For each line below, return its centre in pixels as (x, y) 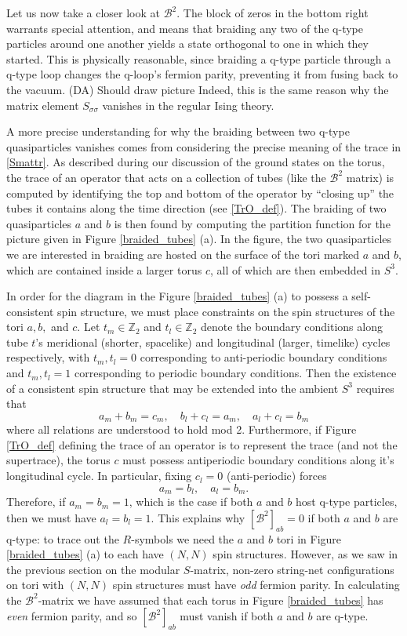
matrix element (43, 105)
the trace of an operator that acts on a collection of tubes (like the (166, 177)
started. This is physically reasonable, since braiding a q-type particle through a (199, 58)
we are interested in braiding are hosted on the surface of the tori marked (183, 254)
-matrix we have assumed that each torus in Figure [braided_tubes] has (211, 600)
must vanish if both (227, 616)
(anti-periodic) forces (276, 476)
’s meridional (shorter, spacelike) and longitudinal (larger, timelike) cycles (213, 342)
